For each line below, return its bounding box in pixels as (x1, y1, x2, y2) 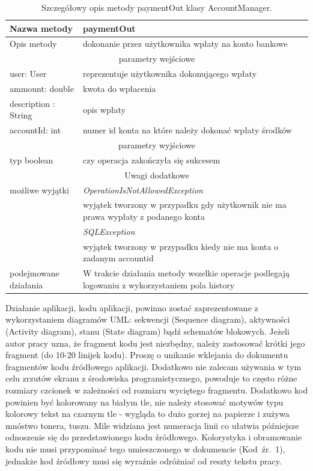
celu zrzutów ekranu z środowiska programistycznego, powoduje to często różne (5, 372, 297, 384)
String (10, 109, 32, 121)
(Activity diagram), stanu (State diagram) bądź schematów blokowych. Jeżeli (5, 325, 290, 338)
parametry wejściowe (118, 52, 195, 65)
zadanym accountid (82, 252, 154, 264)
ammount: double (10, 82, 74, 94)
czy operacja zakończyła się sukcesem (82, 153, 220, 166)
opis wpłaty (82, 103, 126, 115)
